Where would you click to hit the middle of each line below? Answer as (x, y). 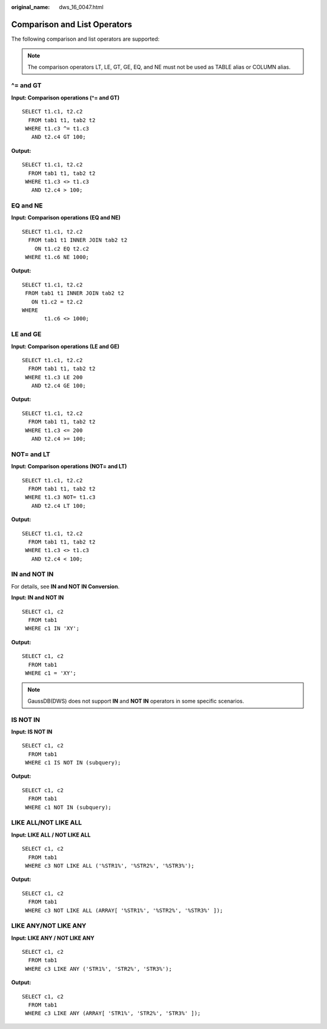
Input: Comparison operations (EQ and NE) (66, 218)
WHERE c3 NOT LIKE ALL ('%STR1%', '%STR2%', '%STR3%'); (110, 865)
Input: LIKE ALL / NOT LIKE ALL (51, 835)
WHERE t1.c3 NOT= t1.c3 (60, 497)
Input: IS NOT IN (32, 732)
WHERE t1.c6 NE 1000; (57, 257)
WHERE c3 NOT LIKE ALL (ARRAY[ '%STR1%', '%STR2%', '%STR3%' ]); (124, 910)
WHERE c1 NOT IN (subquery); (68, 807)
